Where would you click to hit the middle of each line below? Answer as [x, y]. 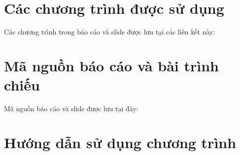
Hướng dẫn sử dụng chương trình [120, 142]
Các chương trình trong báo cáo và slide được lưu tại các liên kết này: [110, 32]
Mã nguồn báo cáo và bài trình [111, 65]
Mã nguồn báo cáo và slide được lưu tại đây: [71, 108]
